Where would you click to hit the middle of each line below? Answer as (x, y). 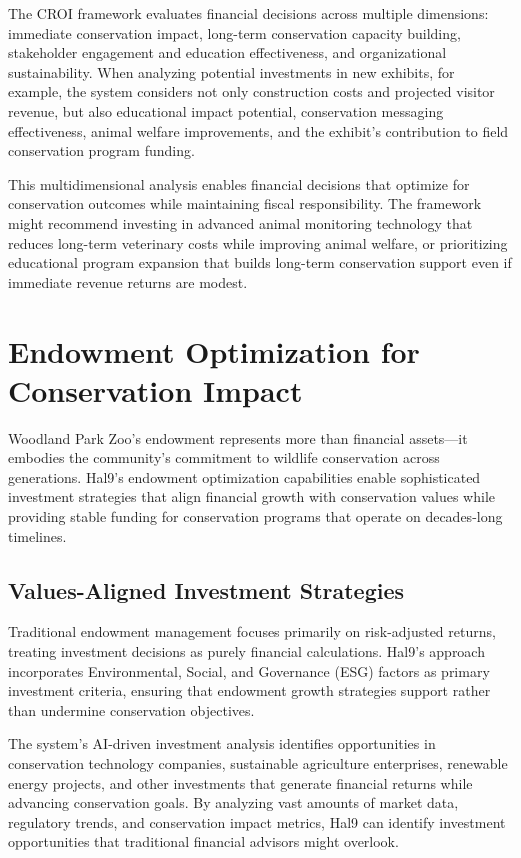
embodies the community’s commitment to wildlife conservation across (224, 457)
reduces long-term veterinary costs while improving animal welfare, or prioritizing (258, 242)
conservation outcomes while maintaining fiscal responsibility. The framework (245, 203)
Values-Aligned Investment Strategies (206, 589)
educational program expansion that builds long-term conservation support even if (260, 262)
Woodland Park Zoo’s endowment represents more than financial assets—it (238, 437)
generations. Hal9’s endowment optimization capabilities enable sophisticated (244, 476)
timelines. (37, 535)
